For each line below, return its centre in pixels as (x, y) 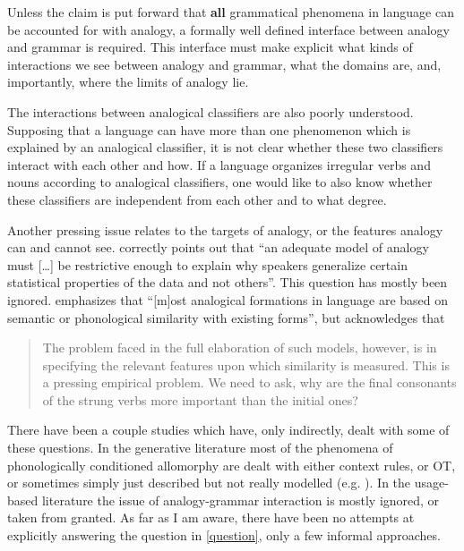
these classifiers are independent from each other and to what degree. (197, 199)
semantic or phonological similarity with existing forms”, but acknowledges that (226, 317)
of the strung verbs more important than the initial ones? (200, 399)
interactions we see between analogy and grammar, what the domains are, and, (224, 64)
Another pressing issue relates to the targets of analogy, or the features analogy (225, 229)
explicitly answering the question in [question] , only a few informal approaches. (224, 535)
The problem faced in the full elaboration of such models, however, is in (240, 348)
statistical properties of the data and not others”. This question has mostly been (228, 282)
